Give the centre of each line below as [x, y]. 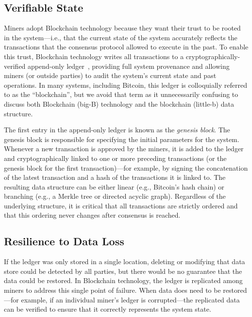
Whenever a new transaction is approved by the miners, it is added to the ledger [124, 149]
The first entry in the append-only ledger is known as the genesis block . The [117, 130]
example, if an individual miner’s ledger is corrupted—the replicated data [130, 299]
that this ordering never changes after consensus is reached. [92, 215]
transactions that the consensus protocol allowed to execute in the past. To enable [126, 47]
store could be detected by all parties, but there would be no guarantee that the [123, 271]
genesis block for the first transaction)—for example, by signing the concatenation [126, 167]
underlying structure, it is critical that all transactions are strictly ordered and [121, 205]
